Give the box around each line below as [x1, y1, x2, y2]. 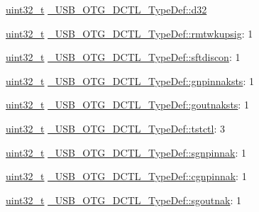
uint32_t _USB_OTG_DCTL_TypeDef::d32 [6, 2, 207, 16]
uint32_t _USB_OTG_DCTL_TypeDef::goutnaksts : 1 [6, 97, 249, 112]
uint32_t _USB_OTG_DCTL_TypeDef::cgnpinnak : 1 [6, 169, 247, 184]
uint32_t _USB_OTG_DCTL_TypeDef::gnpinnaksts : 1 [6, 73, 254, 88]
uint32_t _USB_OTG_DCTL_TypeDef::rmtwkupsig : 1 [6, 26, 253, 40]
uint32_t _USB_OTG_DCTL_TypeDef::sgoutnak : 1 [6, 192, 241, 207]
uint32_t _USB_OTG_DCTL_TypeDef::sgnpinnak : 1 [6, 145, 246, 160]
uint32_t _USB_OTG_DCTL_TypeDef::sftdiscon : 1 [6, 50, 241, 65]
